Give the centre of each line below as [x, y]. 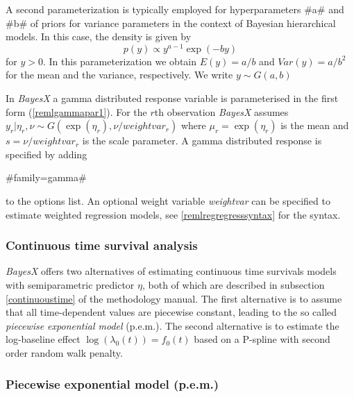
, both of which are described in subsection [233, 285]
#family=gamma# [46, 177]
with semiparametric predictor [70, 285]
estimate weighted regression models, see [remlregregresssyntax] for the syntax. [173, 214]
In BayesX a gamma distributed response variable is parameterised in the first [172, 98]
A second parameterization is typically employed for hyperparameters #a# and [175, 9]
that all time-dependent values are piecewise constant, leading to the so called [171, 312]
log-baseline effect [43, 339]
